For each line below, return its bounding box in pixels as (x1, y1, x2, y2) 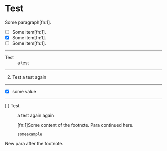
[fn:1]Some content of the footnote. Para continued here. (17, 122, 134, 128)
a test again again (17, 112, 54, 119)
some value (12, 89, 36, 95)
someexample (17, 132, 42, 137)
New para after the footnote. (5, 141, 64, 147)
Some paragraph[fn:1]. (5, 19, 51, 25)
